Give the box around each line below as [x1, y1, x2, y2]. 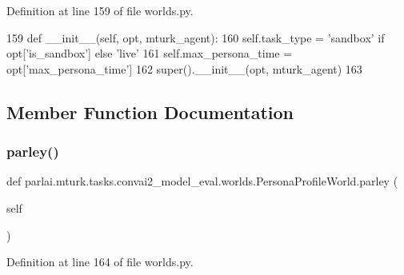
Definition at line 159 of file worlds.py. [6, 2, 194, 18]
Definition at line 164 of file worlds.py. [6, 253, 194, 270]
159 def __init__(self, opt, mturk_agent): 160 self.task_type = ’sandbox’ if [6, 29, 385, 46]
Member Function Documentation [6, 99, 294, 124]
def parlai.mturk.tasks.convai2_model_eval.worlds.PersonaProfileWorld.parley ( [6, 173, 398, 189]
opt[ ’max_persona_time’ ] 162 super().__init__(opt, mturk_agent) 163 [6, 60, 362, 77]
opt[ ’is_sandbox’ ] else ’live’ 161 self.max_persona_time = [6, 45, 293, 62]
